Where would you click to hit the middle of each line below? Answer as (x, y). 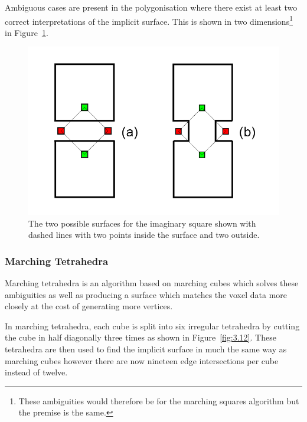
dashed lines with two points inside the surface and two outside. (144, 235)
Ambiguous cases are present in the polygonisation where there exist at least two (151, 7)
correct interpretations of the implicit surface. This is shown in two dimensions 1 (149, 20)
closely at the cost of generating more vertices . (89, 306)
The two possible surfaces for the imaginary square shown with (142, 223)
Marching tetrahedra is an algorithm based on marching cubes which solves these (152, 283)
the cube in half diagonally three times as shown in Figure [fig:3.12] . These (141, 337)
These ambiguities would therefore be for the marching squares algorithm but (159, 400)
